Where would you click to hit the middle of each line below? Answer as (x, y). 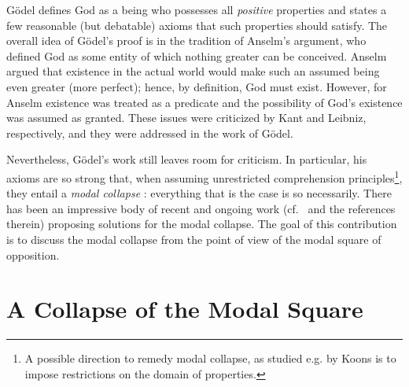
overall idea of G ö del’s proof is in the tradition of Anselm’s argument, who (186, 41)
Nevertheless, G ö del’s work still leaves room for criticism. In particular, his (187, 159)
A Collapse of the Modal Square (185, 309)
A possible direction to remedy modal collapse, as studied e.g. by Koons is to (210, 358)
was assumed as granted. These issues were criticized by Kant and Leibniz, (186, 118)
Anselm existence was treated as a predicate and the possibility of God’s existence (204, 102)
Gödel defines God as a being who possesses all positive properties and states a (197, 9)
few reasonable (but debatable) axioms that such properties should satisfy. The (197, 25)
